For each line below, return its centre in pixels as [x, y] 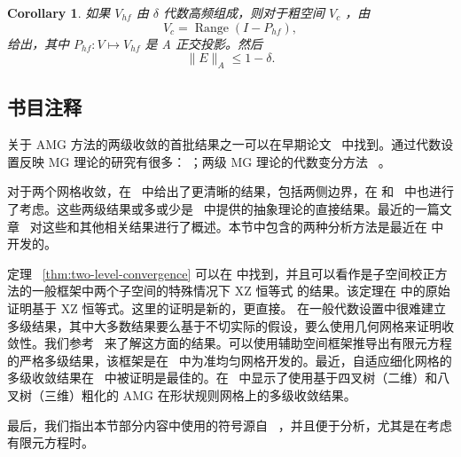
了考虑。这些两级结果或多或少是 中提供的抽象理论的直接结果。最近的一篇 [223, 208]
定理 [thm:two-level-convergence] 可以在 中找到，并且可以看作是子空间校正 [221, 273]
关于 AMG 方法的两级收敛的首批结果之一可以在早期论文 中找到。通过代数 [224, 144]
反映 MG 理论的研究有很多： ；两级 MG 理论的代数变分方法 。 [205, 161]
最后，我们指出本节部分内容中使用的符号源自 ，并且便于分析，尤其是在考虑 [230, 425]
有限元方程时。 [51, 442]
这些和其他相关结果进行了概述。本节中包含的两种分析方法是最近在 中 [243, 226]
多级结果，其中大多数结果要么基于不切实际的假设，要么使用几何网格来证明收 [230, 325]
